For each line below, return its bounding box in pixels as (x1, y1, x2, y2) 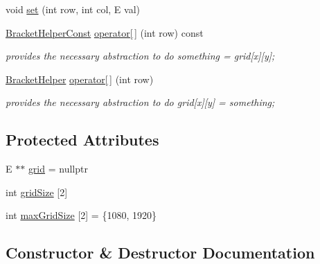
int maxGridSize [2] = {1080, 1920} (6, 208, 157, 222)
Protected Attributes (6, 129, 159, 150)
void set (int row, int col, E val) (6, 2, 140, 16)
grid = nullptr (28, 161, 88, 176)
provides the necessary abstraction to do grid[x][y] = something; (6, 95, 275, 109)
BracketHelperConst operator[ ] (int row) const (6, 25, 204, 39)
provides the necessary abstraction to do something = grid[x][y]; (6, 49, 275, 63)
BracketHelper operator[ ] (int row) (6, 71, 154, 86)
